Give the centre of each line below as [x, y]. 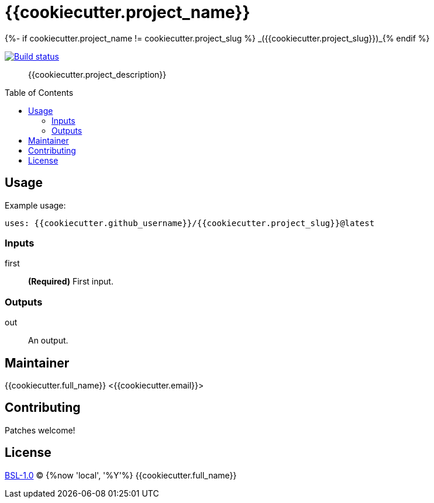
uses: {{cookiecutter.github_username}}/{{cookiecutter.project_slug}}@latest [190, 223]
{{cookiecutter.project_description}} [97, 74]
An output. [48, 341]
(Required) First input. [71, 282]
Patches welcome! [40, 430]
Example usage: [35, 205]
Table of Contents [39, 92]
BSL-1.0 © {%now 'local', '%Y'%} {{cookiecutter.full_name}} [121, 475]
